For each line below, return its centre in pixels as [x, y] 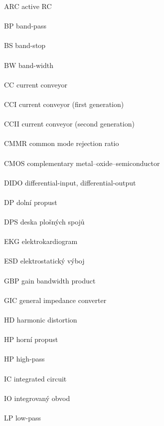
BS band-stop [25, 45]
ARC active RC [28, 6]
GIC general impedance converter [55, 300]
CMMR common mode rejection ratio [62, 143]
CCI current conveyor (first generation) [64, 104]
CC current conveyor [36, 84]
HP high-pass [24, 359]
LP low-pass [23, 417]
